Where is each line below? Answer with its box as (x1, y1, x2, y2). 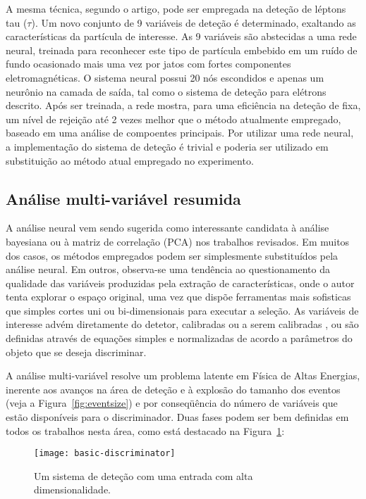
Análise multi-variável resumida (6, 187, 241, 209)
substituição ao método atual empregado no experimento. (6, 153, 254, 168)
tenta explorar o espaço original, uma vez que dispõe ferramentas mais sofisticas (6, 289, 351, 304)
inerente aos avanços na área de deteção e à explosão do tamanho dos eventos (6, 381, 341, 396)
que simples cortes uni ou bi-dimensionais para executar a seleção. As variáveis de (6, 303, 359, 317)
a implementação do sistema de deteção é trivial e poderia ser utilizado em (6, 139, 329, 153)
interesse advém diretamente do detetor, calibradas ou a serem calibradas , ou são (6, 317, 359, 331)
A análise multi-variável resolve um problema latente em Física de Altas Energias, (6, 368, 360, 383)
